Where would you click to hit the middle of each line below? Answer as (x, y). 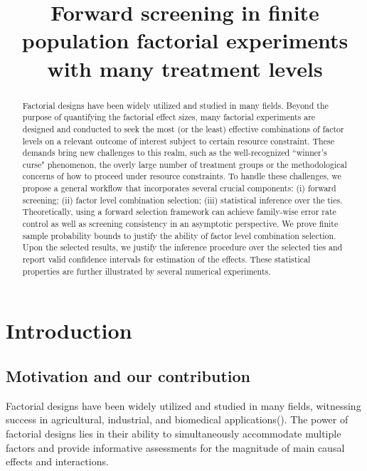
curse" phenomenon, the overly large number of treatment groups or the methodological (185, 164)
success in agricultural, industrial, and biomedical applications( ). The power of (177, 419)
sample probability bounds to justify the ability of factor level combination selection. (179, 235)
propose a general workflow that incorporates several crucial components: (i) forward (179, 188)
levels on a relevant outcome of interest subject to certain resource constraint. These (178, 141)
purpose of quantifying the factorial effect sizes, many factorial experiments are (169, 117)
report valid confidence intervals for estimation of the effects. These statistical (166, 259)
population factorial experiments (185, 40)
